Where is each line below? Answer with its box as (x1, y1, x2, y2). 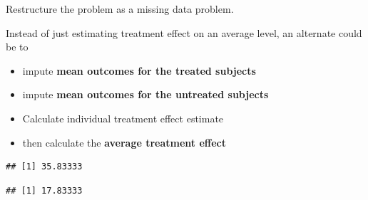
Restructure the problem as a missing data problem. (6, 1, 234, 16)
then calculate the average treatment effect (22, 135, 227, 149)
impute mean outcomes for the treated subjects (22, 63, 256, 78)
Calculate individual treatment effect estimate (22, 110, 224, 125)
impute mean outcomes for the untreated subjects (22, 87, 269, 102)
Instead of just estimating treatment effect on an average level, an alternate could (6, 25, 362, 40)
